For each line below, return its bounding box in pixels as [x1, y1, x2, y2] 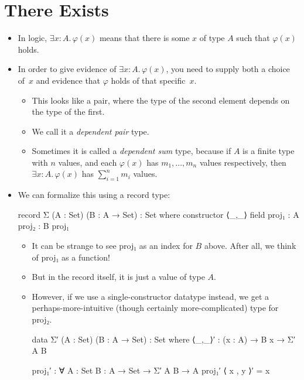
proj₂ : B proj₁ [18, 220, 70, 232]
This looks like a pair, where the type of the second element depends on [32, 94, 290, 106]
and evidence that [36, 74, 101, 86]
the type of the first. [32, 105, 105, 118]
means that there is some [99, 32, 190, 44]
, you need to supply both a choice [166, 63, 290, 75]
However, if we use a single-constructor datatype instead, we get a [32, 290, 269, 302]
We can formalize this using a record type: [18, 189, 170, 201]
